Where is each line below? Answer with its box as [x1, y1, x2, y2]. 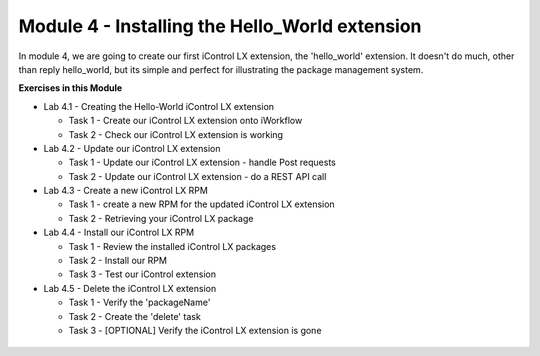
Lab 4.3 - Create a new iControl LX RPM [43, 185, 209, 197]
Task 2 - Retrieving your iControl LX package [68, 212, 254, 224]
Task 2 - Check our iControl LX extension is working [68, 128, 284, 140]
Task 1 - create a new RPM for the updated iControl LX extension [68, 198, 335, 210]
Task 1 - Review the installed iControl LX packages [68, 240, 277, 252]
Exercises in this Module [18, 82, 123, 94]
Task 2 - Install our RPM [68, 255, 167, 267]
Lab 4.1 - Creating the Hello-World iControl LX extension [43, 100, 275, 112]
